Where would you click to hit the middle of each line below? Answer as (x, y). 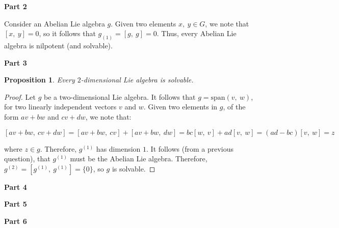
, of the (234, 107)
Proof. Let (20, 96)
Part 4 (16, 187)
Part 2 (16, 6)
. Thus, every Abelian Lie (197, 33)
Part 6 (16, 221)
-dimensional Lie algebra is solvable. (137, 80)
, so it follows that (67, 33)
